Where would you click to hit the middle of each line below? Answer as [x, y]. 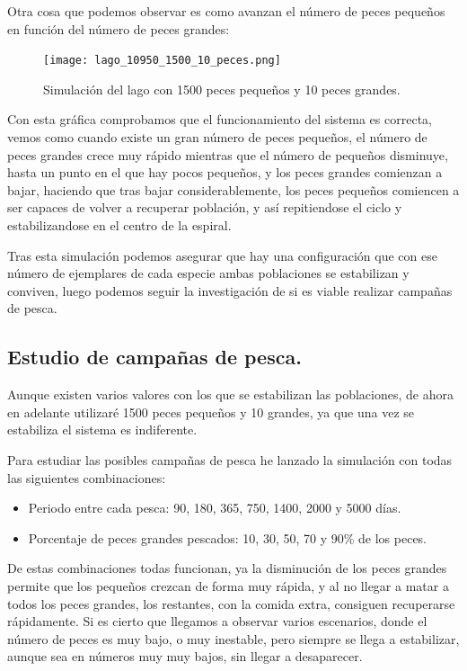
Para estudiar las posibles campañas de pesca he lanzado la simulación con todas [230, 459]
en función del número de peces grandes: [119, 28]
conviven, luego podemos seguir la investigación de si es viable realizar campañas [230, 290]
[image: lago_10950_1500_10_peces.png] [162, 61]
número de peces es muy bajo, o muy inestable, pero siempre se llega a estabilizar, [233, 638]
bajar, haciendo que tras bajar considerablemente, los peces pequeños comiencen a [233, 189]
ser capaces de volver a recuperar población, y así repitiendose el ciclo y [205, 207]
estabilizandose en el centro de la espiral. [119, 225]
